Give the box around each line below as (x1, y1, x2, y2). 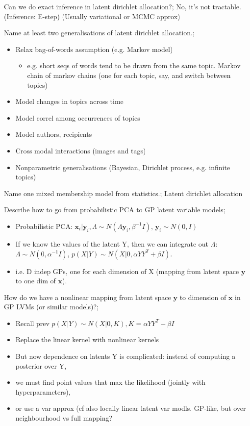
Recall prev (15, 318, 50, 328)
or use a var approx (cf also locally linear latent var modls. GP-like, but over (15, 403, 246, 413)
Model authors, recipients (15, 129, 92, 139)
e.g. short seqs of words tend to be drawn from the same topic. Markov (27, 60, 241, 71)
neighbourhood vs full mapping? (15, 413, 113, 423)
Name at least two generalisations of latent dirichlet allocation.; (4, 27, 195, 38)
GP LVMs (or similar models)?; (4, 301, 99, 312)
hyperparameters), (15, 386, 71, 397)
